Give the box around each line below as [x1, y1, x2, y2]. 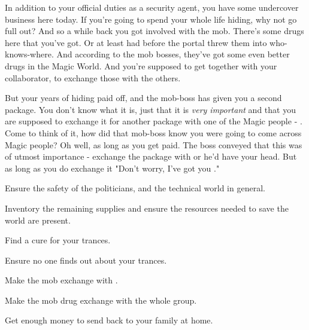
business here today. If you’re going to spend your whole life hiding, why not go [5, 13, 297, 25]
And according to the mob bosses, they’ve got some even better [56, 48, 290, 60]
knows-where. [5, 48, 54, 60]
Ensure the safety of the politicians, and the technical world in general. [5, 182, 265, 194]
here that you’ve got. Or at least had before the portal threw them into [5, 36, 267, 48]
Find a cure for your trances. [5, 234, 111, 246]
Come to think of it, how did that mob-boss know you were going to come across [5, 126, 302, 139]
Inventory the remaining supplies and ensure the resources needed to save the [5, 201, 289, 214]
